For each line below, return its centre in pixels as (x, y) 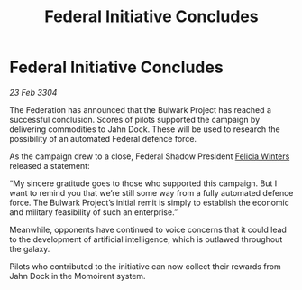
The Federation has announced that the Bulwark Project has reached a (141, 109)
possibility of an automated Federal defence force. (103, 138)
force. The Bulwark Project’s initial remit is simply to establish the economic (150, 202)
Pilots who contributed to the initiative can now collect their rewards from (145, 266)
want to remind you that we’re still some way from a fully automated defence (151, 192)
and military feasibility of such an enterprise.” (94, 212)
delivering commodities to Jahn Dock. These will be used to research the (145, 129)
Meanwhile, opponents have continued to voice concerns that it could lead (148, 229)
